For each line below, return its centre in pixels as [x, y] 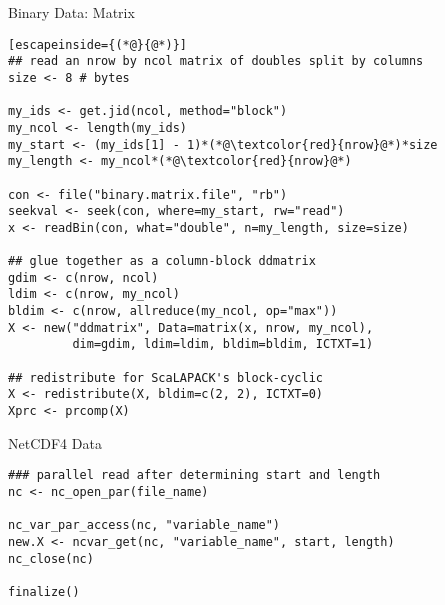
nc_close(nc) [51, 558]
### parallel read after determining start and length [194, 475]
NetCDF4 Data [55, 442]
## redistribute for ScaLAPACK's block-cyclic [165, 377]
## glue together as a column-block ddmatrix [162, 261]
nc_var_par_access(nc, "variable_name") [144, 525]
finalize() [44, 591]
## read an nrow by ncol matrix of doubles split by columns [216, 61]
